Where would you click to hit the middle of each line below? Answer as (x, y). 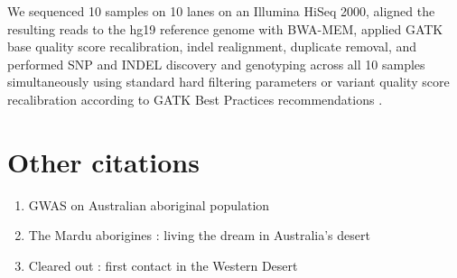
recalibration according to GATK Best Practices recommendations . (195, 99)
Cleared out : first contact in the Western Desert (163, 265)
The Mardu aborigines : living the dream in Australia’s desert (199, 235)
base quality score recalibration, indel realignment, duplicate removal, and (212, 46)
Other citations (103, 161)
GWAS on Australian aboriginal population (149, 204)
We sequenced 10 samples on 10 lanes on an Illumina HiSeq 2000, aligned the (221, 11)
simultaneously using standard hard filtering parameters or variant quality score (228, 82)
